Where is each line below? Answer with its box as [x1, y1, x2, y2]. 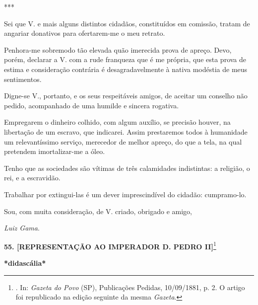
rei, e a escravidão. [4, 172, 61, 183]
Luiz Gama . [4, 223, 40, 233]
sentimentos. [4, 74, 42, 84]
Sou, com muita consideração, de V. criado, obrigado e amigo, [4, 206, 192, 216]
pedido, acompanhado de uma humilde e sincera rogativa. [4, 100, 179, 110]
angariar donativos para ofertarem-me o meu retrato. [4, 28, 165, 38]
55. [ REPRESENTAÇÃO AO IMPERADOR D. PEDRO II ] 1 [4, 239, 216, 251]
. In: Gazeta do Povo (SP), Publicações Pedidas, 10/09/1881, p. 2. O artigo [15, 282, 245, 292]
